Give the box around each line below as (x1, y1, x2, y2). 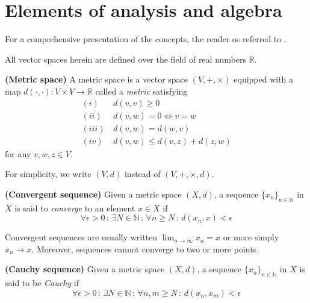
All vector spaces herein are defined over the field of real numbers (5, 52, 246, 65)
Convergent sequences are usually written (5, 231, 158, 243)
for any (5, 147, 31, 160)
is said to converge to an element (14, 201, 135, 214)
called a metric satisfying (95, 84, 188, 97)
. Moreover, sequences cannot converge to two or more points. (31, 242, 259, 255)
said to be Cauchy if (5, 276, 79, 289)
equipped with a (234, 73, 294, 86)
